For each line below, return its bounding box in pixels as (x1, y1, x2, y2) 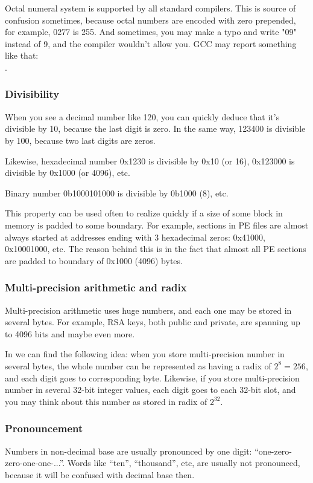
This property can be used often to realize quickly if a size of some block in (5, 207, 283, 219)
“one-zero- (255, 444, 292, 457)
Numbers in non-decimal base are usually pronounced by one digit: (5, 444, 252, 457)
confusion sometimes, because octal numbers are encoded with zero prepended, (5, 13, 296, 26)
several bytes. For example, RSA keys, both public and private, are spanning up (5, 316, 300, 328)
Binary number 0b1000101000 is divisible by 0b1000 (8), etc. (5, 186, 229, 199)
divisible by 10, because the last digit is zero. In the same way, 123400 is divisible (5, 122, 306, 135)
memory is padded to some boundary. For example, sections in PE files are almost (5, 218, 309, 231)
